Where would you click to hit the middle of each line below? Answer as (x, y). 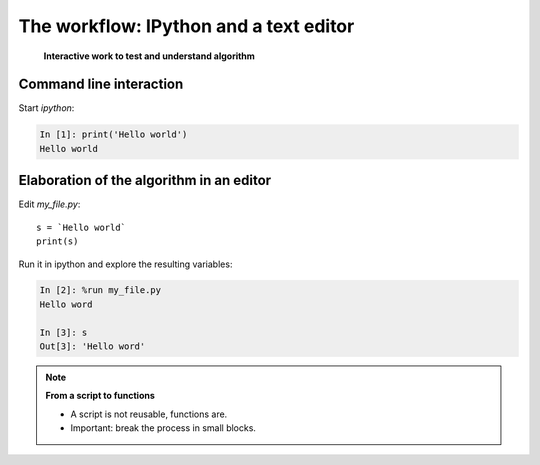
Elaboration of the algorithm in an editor (145, 180)
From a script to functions (100, 396)
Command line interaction (101, 84)
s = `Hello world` (81, 227)
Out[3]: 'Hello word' (92, 346)
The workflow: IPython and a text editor (186, 26)
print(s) (57, 241)
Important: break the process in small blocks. (163, 428)
